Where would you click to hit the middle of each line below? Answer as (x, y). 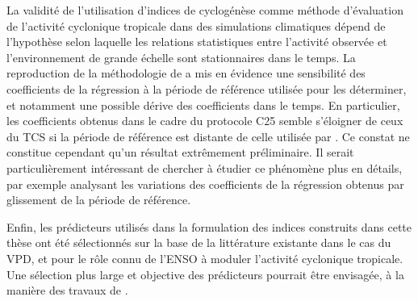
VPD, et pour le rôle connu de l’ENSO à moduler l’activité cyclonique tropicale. (205, 258)
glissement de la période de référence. (99, 200)
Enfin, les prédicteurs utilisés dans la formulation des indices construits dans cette (209, 226)
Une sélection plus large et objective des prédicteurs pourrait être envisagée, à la (205, 274)
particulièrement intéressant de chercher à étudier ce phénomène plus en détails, (205, 167)
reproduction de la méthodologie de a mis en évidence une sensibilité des (186, 73)
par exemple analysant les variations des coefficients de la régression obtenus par (205, 184)
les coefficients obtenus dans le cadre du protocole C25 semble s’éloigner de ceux (205, 121)
